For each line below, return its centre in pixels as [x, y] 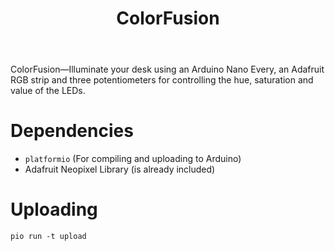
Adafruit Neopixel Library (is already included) [120, 169]
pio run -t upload [48, 237]
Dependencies [72, 131]
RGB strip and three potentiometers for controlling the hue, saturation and [162, 80]
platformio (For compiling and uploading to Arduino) [133, 159]
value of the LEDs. [48, 91]
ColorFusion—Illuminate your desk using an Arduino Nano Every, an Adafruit [167, 69]
